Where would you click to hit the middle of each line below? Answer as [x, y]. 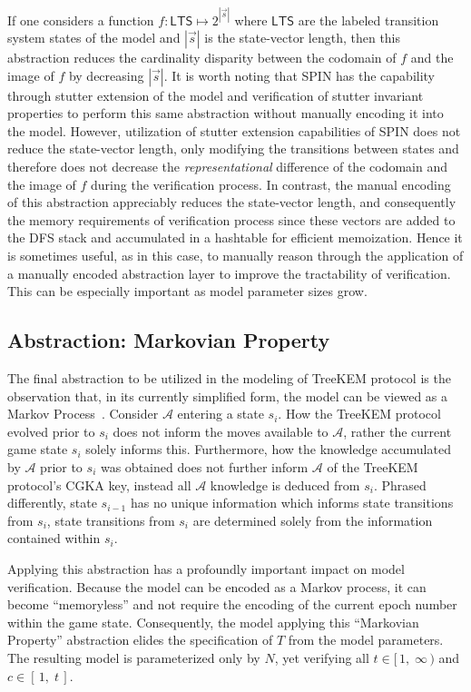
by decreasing [106, 75]
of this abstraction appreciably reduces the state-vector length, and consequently [232, 202]
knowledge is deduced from [285, 484]
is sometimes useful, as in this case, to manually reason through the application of [235, 256]
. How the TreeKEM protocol [359, 414]
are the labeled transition [368, 20]
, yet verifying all [322, 657]
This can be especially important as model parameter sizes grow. [187, 291]
